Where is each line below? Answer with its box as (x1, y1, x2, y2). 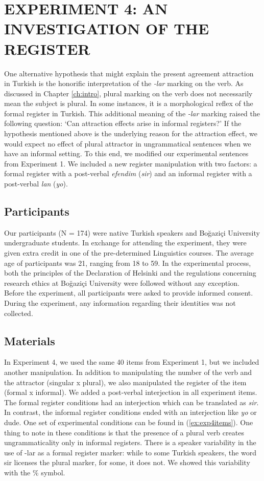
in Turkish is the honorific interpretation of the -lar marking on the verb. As (4, 78, 244, 89)
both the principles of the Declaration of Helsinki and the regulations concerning (4, 267, 256, 278)
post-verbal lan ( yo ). (4, 178, 68, 189)
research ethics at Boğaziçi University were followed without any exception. (4, 277, 239, 288)
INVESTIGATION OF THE (4, 18, 209, 39)
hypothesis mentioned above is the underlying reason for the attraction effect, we (4, 128, 257, 139)
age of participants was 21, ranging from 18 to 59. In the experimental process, (4, 257, 251, 268)
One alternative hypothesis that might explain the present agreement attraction (4, 68, 254, 78)
